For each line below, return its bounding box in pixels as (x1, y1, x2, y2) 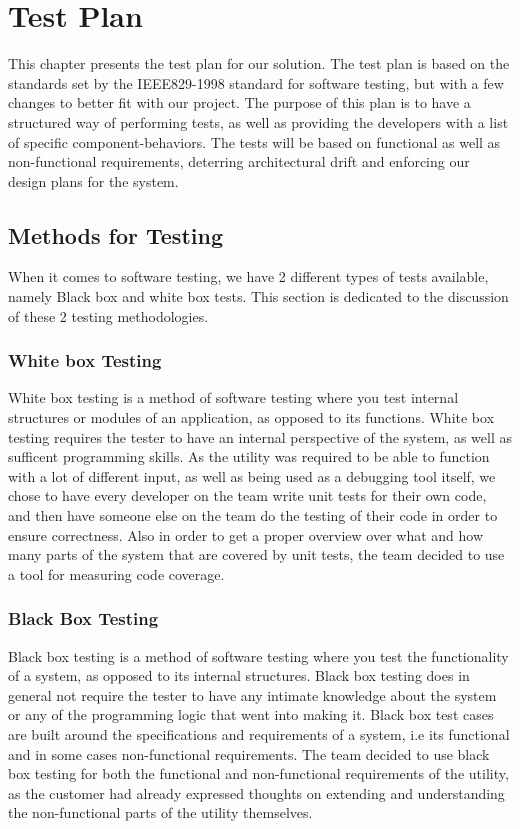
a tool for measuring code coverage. (8, 563, 225, 584)
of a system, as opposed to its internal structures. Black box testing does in (8, 665, 470, 686)
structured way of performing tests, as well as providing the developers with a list (8, 111, 509, 132)
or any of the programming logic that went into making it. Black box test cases (8, 704, 494, 725)
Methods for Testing (8, 219, 223, 250)
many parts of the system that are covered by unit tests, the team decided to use (8, 544, 505, 565)
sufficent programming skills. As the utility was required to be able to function (8, 446, 490, 467)
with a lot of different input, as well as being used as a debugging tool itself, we (8, 465, 496, 486)
